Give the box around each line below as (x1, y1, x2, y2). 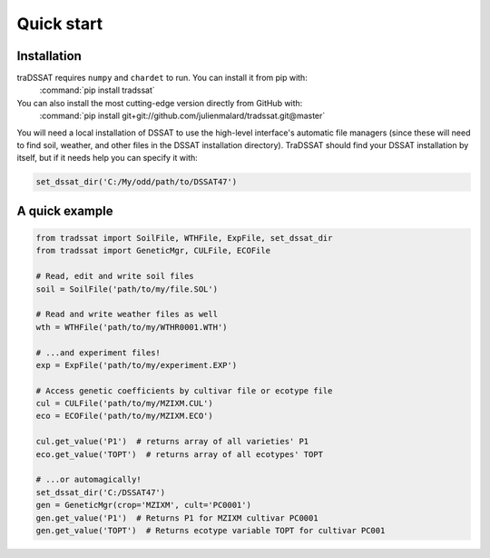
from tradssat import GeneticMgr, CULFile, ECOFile (35, 245, 271, 256)
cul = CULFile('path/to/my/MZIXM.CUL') (35, 398, 213, 409)
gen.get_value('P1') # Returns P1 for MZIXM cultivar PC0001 (35, 513, 318, 523)
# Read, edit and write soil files (35, 271, 194, 282)
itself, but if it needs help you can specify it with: (16, 153, 199, 164)
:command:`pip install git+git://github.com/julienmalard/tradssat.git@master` (39, 110, 326, 122)
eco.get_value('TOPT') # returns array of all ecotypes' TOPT (35, 449, 324, 459)
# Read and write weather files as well (35, 309, 218, 320)
